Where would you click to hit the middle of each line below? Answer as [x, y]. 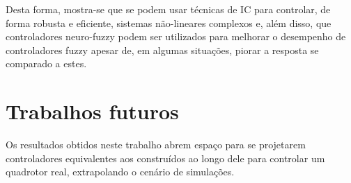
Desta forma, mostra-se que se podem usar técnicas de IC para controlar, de [168, 9]
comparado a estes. [46, 63]
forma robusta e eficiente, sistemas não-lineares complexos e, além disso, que [169, 23]
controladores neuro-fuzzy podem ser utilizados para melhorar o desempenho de [176, 36]
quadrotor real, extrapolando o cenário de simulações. [120, 172]
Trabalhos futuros [92, 111]
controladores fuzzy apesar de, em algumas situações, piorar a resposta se [162, 50]
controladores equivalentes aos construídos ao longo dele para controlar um [165, 158]
